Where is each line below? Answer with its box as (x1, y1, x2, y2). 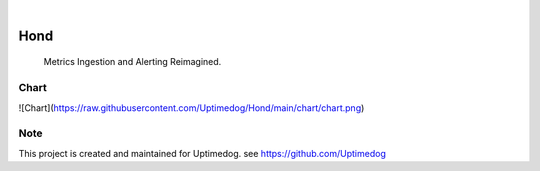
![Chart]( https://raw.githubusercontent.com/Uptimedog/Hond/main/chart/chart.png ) (18, 101, 365, 114)
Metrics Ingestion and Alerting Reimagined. (43, 56, 222, 68)
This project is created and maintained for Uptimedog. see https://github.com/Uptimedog (18, 147, 387, 159)
